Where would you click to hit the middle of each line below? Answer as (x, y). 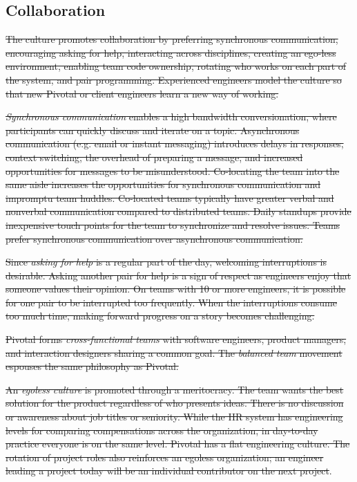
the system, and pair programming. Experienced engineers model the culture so (174, 79)
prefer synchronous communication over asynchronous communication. (154, 238)
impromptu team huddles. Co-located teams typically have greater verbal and (170, 197)
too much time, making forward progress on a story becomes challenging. (160, 316)
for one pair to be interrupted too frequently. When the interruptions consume (171, 302)
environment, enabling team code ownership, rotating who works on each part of (176, 66)
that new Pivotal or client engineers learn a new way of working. (142, 93)
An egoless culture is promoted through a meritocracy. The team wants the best (175, 389)
